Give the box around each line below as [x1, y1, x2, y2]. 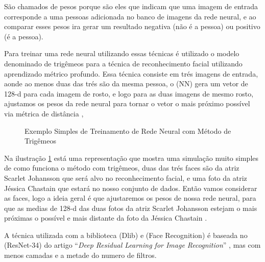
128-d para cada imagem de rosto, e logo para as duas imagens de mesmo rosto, [4, 88, 254, 99]
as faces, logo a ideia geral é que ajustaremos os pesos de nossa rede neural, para [4, 193, 256, 203]
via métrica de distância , [4, 108, 84, 118]
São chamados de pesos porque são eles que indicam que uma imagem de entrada [4, 1, 258, 11]
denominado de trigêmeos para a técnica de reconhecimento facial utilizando [4, 58, 243, 68]
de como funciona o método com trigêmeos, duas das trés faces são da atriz [4, 162, 239, 173]
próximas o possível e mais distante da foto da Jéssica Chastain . [4, 212, 207, 223]
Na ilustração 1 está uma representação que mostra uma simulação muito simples [4, 152, 259, 163]
